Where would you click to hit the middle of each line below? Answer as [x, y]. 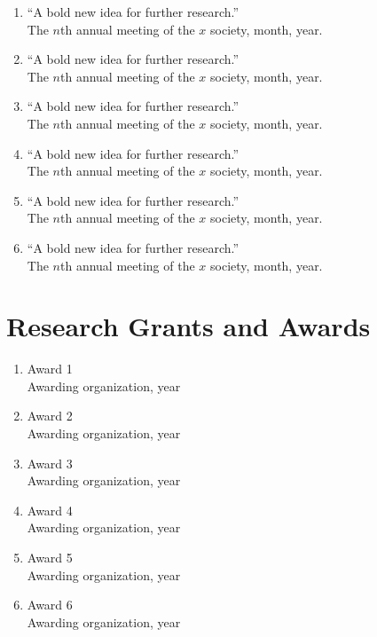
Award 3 [50, 463]
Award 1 [50, 369]
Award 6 [50, 605]
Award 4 [50, 510]
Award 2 [50, 416]
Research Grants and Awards [188, 326]
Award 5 [50, 557]
